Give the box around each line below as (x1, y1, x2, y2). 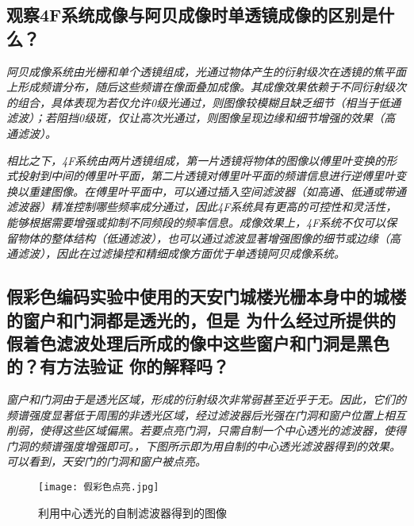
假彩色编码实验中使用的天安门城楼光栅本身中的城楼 (6, 284, 406, 309)
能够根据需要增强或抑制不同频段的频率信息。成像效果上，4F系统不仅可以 (6, 213, 386, 230)
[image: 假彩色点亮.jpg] (38, 482, 159, 493)
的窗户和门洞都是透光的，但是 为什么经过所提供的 (6, 307, 397, 332)
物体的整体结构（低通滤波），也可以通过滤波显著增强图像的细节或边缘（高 (17, 229, 401, 246)
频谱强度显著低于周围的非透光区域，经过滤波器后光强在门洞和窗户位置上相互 (6, 406, 406, 423)
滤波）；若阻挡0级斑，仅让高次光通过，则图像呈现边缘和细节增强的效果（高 (6, 109, 396, 126)
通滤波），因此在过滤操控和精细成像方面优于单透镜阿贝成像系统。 (6, 245, 345, 262)
